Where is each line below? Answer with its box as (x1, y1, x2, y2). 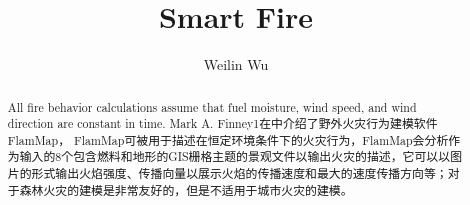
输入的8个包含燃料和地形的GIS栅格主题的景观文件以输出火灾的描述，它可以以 (19, 148, 451, 165)
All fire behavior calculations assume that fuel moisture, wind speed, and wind (7, 98, 417, 115)
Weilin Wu (203, 54, 269, 75)
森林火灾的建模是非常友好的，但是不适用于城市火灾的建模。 (19, 181, 353, 198)
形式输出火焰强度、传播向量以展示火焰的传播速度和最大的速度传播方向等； (31, 165, 448, 182)
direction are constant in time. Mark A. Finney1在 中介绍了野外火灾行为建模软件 (7, 115, 438, 132)
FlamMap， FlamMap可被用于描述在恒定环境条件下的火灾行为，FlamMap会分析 (7, 131, 449, 148)
